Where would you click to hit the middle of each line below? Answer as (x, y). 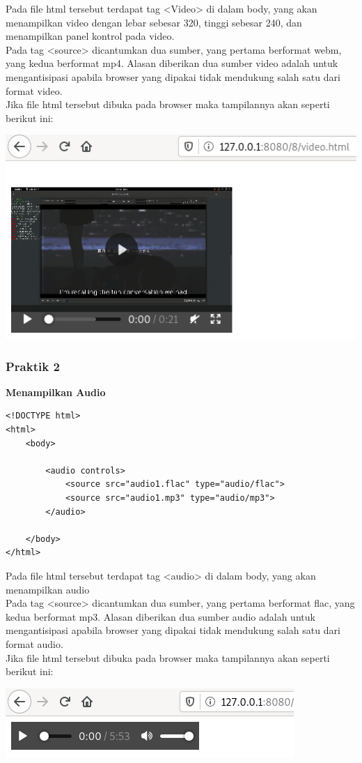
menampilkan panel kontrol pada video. (90, 36)
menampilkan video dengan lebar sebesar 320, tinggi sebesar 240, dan (154, 22)
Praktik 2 (33, 366)
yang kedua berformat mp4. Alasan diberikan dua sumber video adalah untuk (172, 63)
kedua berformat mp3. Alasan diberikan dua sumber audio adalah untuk (160, 616)
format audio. (34, 643)
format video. (34, 90)
